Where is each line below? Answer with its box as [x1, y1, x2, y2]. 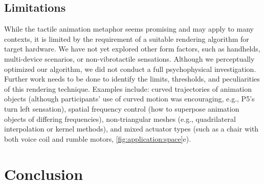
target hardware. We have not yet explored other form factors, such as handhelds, [4, 43, 260, 54]
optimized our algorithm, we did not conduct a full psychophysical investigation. [4, 63, 256, 74]
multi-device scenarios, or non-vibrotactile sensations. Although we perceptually [4, 53, 255, 64]
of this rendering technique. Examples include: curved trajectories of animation [4, 83, 252, 94]
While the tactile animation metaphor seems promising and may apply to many [4, 23, 254, 34]
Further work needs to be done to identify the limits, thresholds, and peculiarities [4, 73, 260, 84]
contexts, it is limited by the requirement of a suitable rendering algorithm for [4, 33, 249, 44]
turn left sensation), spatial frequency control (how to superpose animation [4, 103, 239, 114]
